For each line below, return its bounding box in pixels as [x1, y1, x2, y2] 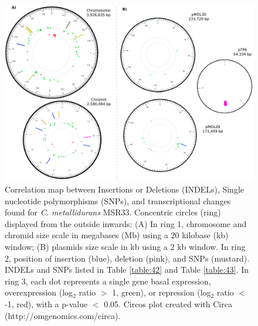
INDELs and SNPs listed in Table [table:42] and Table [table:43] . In [5, 263, 249, 276]
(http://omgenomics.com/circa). [5, 309, 121, 321]
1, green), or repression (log [112, 286, 211, 298]
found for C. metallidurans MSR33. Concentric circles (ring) [5, 206, 221, 218]
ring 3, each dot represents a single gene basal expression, [5, 274, 211, 287]
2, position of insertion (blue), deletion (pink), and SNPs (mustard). [5, 252, 250, 264]
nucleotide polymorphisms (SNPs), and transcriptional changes [5, 194, 231, 207]
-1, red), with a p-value [5, 297, 88, 310]
